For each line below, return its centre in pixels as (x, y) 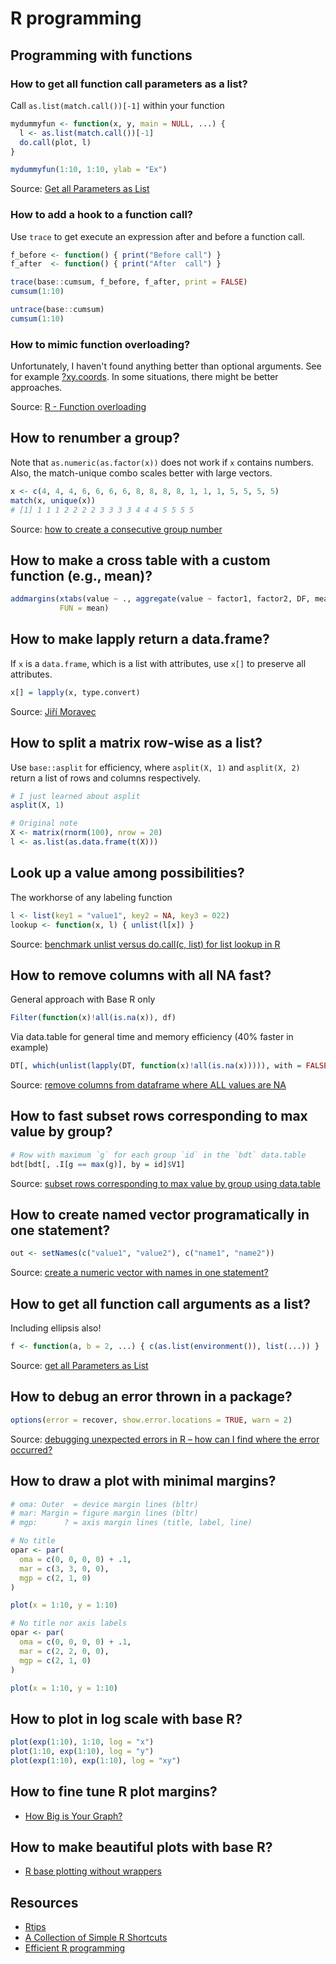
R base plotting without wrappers (93, 1871)
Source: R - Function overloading (78, 407)
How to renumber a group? (95, 438)
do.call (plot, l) (55, 142)
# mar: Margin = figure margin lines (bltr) (104, 1513)
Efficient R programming (75, 1948)
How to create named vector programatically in (160, 1215)
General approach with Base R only (83, 999)
